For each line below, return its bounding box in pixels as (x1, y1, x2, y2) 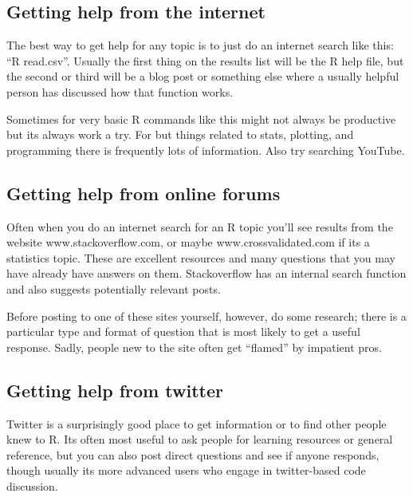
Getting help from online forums (6, 180, 281, 205)
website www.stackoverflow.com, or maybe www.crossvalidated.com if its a (6, 234, 370, 250)
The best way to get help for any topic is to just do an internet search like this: (6, 37, 394, 53)
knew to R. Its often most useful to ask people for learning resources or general (6, 431, 393, 448)
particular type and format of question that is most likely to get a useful (6, 323, 360, 340)
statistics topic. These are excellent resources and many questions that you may (6, 249, 395, 266)
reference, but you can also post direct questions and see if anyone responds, (6, 446, 380, 463)
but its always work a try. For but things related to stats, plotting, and (6, 126, 354, 143)
